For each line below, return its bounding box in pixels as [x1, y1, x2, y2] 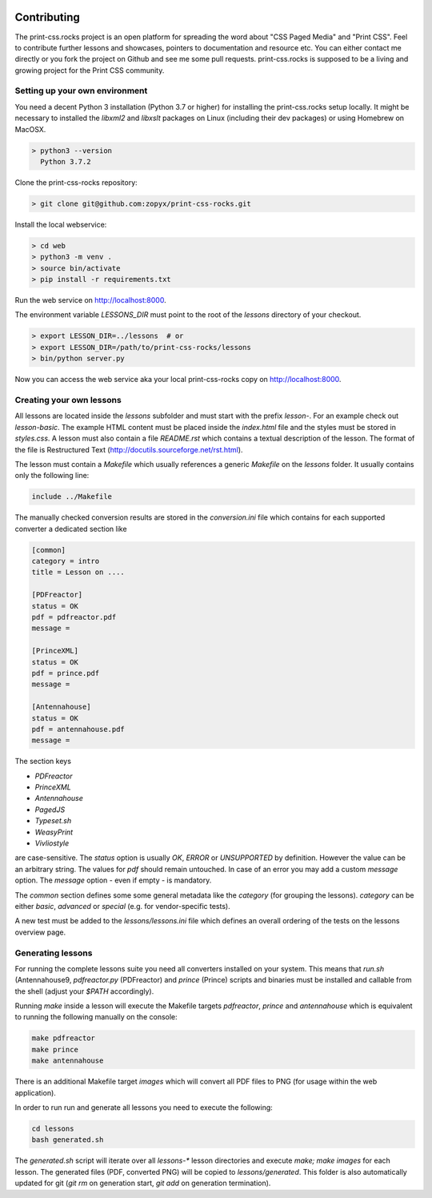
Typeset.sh [34, 816, 72, 826]
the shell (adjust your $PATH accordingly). [14, 986, 154, 996]
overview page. [14, 927, 66, 937]
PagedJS [34, 805, 66, 814]
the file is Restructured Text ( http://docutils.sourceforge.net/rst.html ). [14, 444, 243, 454]
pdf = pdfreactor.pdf [31, 613, 117, 621]
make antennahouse [31, 1056, 104, 1065]
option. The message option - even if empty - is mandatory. [14, 875, 212, 885]
